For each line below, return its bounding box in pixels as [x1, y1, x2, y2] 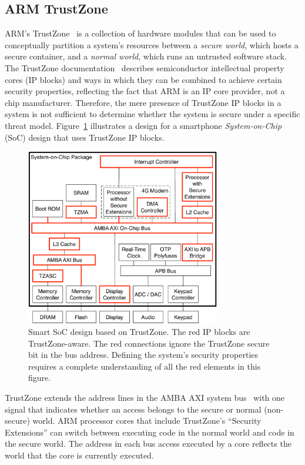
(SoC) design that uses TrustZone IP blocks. [5, 131, 165, 143]
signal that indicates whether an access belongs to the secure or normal [5, 403, 262, 415]
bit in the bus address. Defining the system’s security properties [28, 348, 259, 361]
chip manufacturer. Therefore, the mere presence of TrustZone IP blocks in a [5, 96, 281, 108]
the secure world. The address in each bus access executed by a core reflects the [5, 437, 291, 450]
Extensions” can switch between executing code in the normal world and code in [5, 426, 294, 438]
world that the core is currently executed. [5, 449, 154, 461]
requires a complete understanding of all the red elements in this [28, 360, 261, 372]
